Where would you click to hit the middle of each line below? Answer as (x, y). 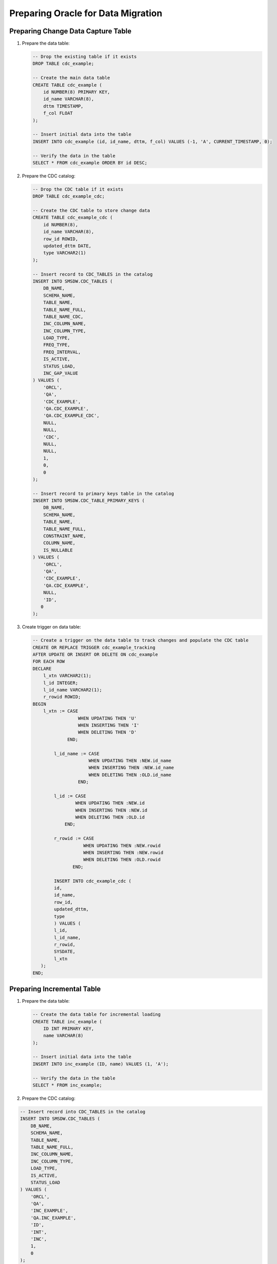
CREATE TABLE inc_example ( (67, 1022)
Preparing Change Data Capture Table (70, 31)
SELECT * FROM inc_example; (67, 1085)
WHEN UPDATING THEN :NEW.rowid (122, 845)
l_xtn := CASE (61, 711)
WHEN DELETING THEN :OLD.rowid (122, 860)
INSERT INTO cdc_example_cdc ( (93, 881)
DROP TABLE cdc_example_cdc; (69, 196)
